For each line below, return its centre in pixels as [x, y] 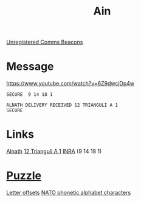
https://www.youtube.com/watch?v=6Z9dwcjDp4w [70, 84]
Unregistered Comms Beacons [45, 42]
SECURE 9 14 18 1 [29, 95]
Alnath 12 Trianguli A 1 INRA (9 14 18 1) [54, 151]
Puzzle [24, 176]
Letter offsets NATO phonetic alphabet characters [69, 193]
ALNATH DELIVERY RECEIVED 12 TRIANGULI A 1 [62, 105]
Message [30, 66]
